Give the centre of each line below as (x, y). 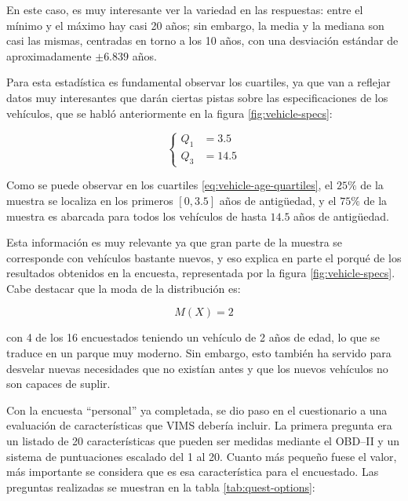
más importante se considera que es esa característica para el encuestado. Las (193, 472)
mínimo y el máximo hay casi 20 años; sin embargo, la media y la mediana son (195, 25)
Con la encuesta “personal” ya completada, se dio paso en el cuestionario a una (197, 410)
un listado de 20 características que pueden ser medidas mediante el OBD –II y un (203, 441)
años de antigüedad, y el (278, 200)
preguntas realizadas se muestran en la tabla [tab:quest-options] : (161, 486)
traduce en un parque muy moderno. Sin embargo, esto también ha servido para (199, 353)
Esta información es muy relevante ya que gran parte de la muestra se (175, 242)
